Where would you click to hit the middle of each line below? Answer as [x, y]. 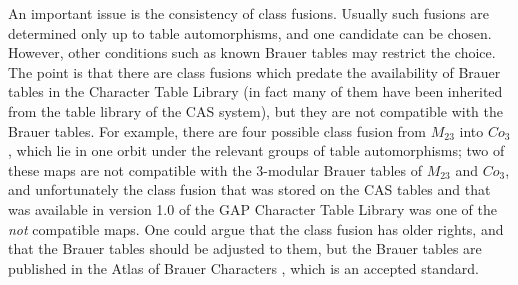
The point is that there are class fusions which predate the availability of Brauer [254, 71]
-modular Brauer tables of [342, 169]
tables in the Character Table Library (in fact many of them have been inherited [255, 91]
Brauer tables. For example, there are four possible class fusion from [217, 130]
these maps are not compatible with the [130, 169]
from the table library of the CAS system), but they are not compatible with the [256, 110]
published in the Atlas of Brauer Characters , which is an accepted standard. [243, 267]
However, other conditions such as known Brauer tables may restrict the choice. [252, 52]
